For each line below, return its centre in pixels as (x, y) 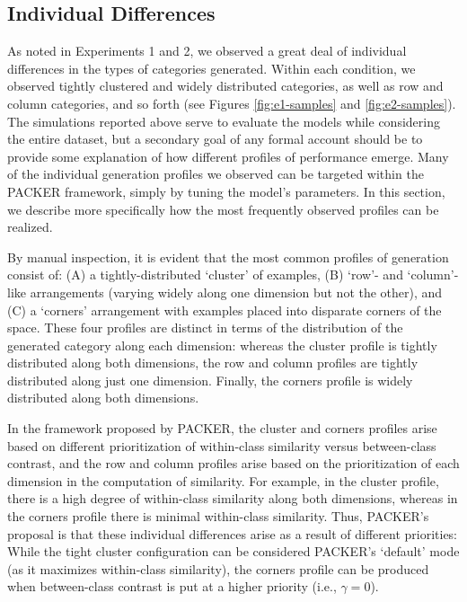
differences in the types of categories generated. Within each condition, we (211, 68)
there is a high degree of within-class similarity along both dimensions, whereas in (233, 498)
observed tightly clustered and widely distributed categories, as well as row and (225, 86)
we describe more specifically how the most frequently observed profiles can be (223, 209)
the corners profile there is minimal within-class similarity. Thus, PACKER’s (218, 516)
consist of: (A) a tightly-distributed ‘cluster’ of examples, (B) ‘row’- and (205, 274)
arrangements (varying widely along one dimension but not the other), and (236, 292)
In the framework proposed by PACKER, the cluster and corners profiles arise (222, 428)
